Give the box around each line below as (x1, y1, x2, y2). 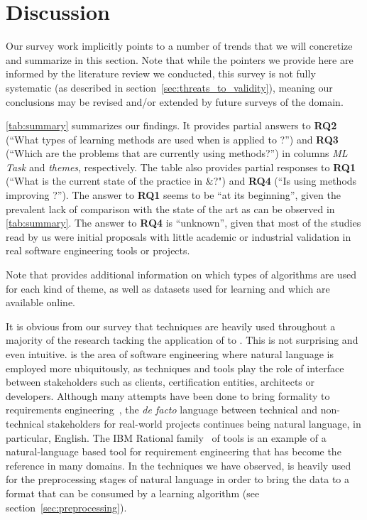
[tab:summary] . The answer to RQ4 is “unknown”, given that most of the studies (6, 215, 361, 230)
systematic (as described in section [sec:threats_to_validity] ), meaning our (6, 80, 333, 94)
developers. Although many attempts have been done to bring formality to (6, 388, 330, 403)
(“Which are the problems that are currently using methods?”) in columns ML (6, 146, 348, 161)
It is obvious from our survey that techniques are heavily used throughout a (6, 318, 336, 333)
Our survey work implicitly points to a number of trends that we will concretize (6, 38, 353, 53)
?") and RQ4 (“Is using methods (213, 173, 357, 188)
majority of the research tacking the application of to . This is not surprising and (6, 332, 358, 347)
